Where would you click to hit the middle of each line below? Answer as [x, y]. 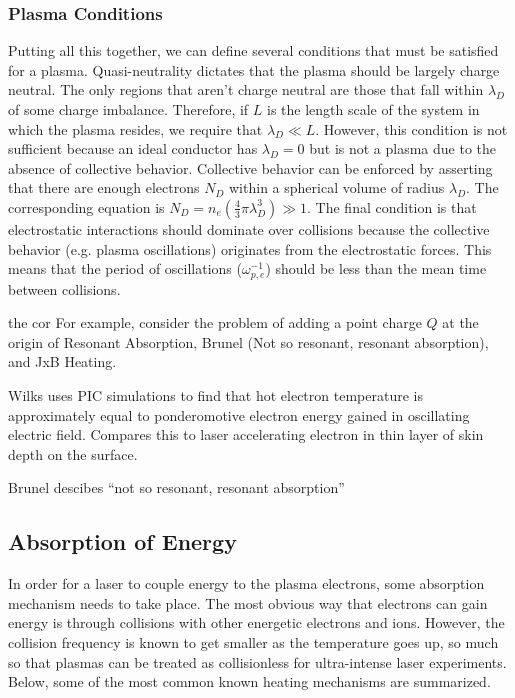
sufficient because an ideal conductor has [133, 148]
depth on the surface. [73, 453]
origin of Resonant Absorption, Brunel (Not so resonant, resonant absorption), [248, 341]
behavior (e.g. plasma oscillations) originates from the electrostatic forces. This [250, 248]
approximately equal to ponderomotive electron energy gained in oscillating [239, 414]
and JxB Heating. [62, 361]
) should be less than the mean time [376, 268]
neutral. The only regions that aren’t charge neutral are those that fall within [246, 89]
